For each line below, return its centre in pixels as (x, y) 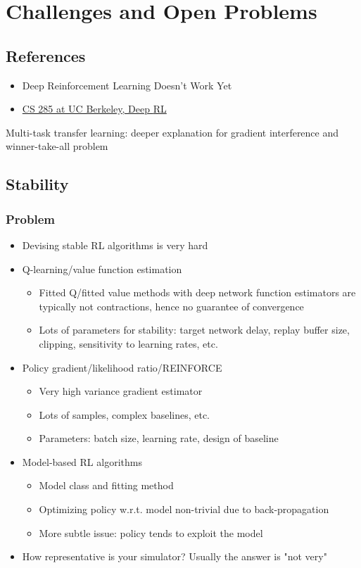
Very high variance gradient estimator (121, 391)
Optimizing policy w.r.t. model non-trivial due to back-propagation (184, 509)
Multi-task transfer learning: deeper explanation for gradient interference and (172, 132)
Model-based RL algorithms (82, 461)
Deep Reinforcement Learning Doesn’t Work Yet (127, 85)
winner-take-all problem (57, 146)
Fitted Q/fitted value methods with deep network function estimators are (197, 292)
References (46, 55)
